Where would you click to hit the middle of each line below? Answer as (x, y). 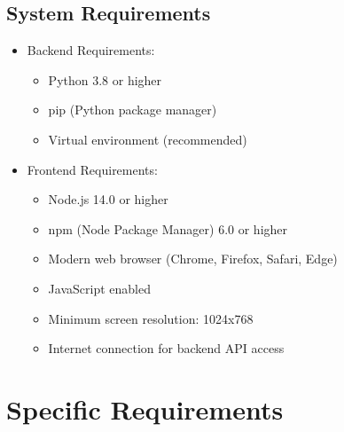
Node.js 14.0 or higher (108, 199)
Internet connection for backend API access (166, 348)
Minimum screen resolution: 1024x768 (151, 318)
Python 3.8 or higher (105, 79)
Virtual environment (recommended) (148, 139)
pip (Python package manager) (133, 110)
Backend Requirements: (91, 50)
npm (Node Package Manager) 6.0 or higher (168, 228)
